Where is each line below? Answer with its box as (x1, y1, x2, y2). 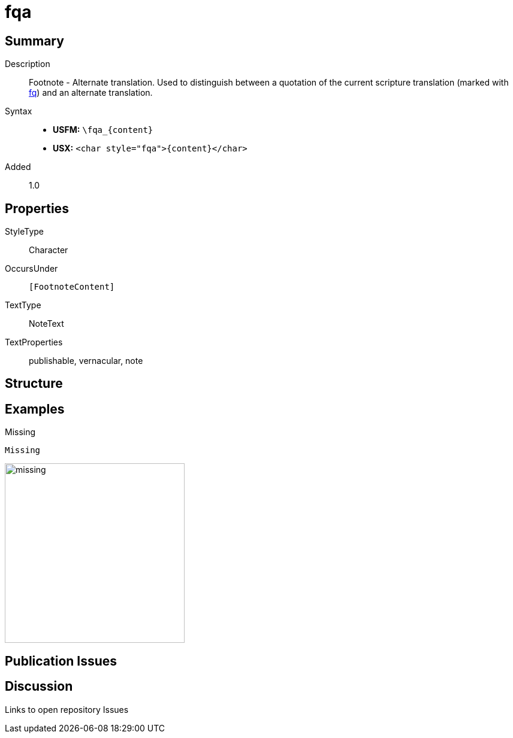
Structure (5, 376, 63, 391)
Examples (5, 401, 65, 417)
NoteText (29, 318, 64, 329)
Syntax (5, 106, 32, 117)
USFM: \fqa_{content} (53, 124, 153, 135)
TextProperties (5, 337, 63, 348)
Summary (5, 33, 64, 48)
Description (5, 59, 50, 69)
